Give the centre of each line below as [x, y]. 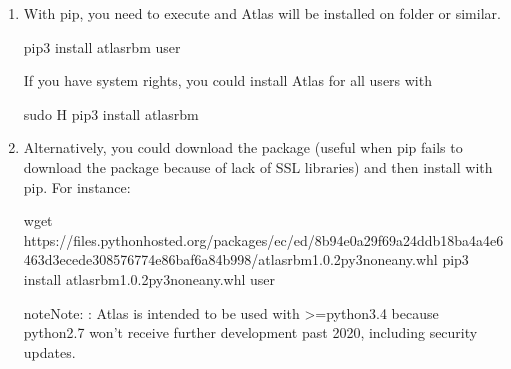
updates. [49, 351]
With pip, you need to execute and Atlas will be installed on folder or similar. [262, 13]
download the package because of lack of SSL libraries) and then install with [258, 166]
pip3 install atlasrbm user [102, 46]
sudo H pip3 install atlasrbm [111, 113]
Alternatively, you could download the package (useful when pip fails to [243, 147]
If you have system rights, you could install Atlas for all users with [227, 80]
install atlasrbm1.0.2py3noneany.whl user [149, 278]
